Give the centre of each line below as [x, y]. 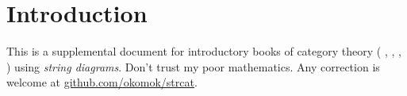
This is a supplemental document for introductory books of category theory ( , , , [204, 51]
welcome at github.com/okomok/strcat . [102, 82]
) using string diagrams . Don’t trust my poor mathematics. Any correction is [193, 66]
